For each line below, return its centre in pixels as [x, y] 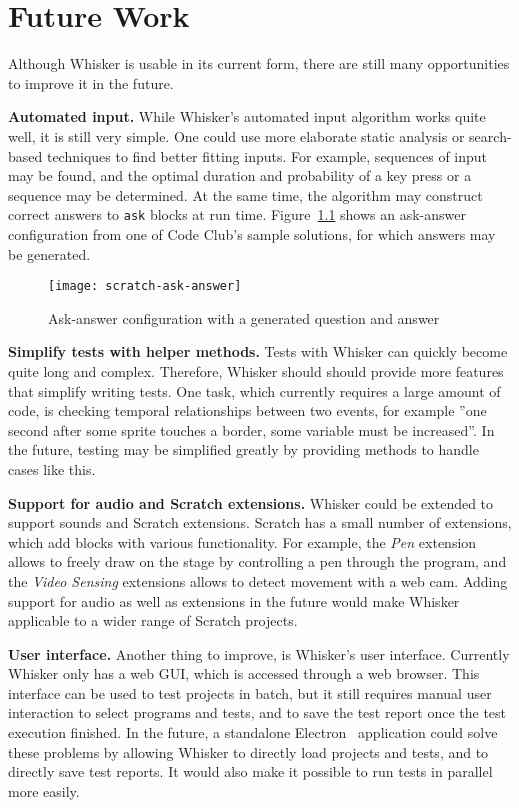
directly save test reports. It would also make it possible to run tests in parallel [250, 771]
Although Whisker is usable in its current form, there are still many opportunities [259, 63]
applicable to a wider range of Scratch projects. [153, 620]
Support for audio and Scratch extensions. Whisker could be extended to [251, 502]
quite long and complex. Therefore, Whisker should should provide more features [256, 370]
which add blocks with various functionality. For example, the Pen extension [242, 541]
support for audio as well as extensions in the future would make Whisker [234, 600]
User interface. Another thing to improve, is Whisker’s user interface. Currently [259, 653]
